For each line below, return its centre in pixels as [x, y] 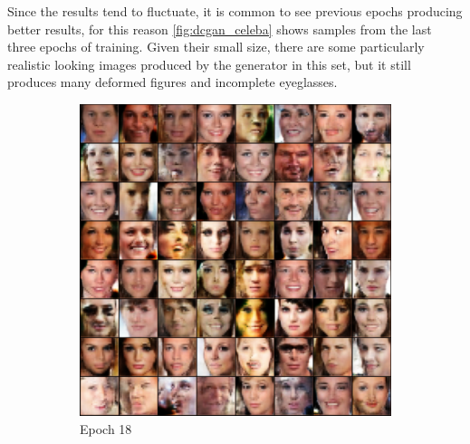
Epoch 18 [106, 428]
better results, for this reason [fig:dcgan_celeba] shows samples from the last [220, 29]
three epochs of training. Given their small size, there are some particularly [216, 47]
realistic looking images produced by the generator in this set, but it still [209, 64]
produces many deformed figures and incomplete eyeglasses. [173, 82]
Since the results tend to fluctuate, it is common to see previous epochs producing [235, 11]
